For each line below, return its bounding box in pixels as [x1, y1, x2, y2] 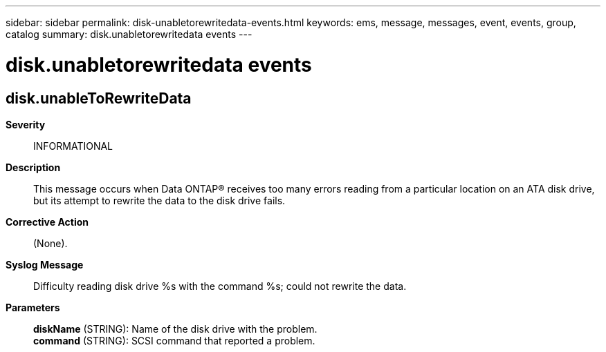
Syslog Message [6, 258, 84, 271]
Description [6, 161, 61, 173]
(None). [33, 237, 68, 249]
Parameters [6, 301, 60, 313]
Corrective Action [6, 215, 89, 228]
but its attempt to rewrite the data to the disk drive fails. [33, 194, 286, 206]
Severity [6, 118, 46, 130]
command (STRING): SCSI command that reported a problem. [33, 334, 315, 346]
